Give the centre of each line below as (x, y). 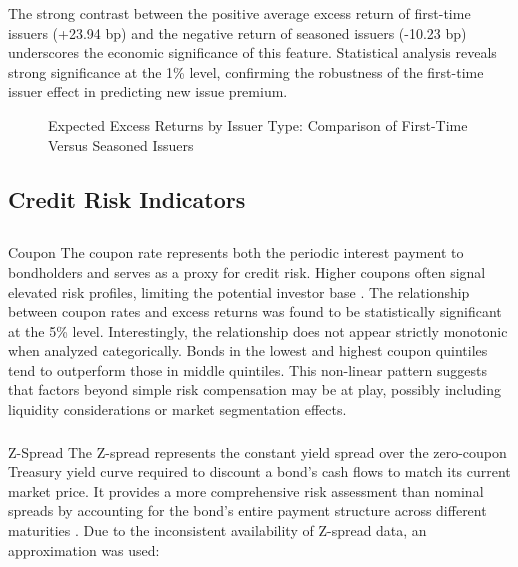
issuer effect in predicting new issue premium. (148, 91)
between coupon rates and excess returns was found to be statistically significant (255, 311)
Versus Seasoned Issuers (121, 144)
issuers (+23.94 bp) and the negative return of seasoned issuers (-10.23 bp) (237, 32)
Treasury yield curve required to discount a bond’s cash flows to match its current (259, 471)
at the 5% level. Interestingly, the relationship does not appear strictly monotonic (258, 330)
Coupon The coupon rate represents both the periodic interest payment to (236, 252)
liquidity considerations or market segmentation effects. (177, 409)
